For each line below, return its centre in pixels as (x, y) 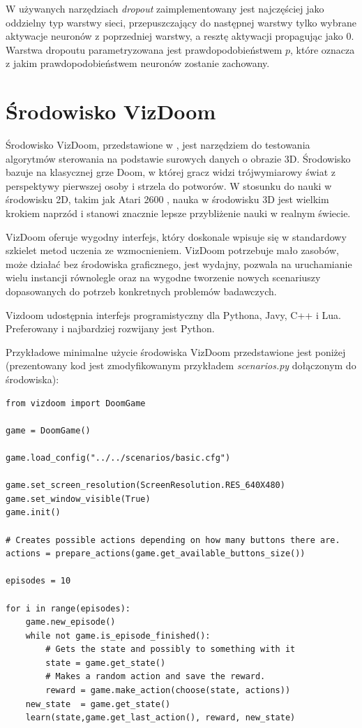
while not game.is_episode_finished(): (118, 636)
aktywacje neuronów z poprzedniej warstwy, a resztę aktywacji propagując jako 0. (180, 36)
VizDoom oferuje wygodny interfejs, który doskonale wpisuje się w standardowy (176, 236)
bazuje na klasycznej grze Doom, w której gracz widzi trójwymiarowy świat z (171, 172)
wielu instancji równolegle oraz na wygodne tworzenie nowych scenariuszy (163, 277)
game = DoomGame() (48, 430)
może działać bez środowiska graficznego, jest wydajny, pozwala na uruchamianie (179, 263)
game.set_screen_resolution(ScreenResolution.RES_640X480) (145, 485)
